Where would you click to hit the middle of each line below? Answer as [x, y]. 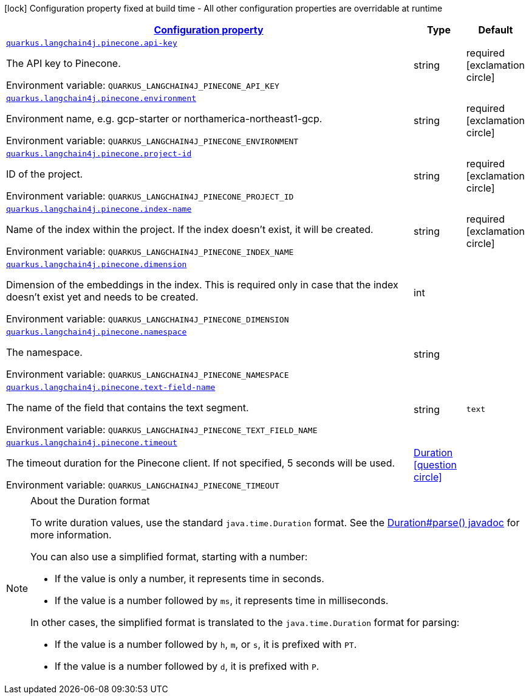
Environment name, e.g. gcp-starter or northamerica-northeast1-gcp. [164, 119]
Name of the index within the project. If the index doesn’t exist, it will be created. [190, 229]
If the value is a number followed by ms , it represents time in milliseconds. [222, 600]
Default [496, 30]
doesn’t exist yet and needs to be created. [102, 297]
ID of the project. [45, 174]
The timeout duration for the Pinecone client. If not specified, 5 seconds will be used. [201, 463]
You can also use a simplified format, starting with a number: [169, 557]
